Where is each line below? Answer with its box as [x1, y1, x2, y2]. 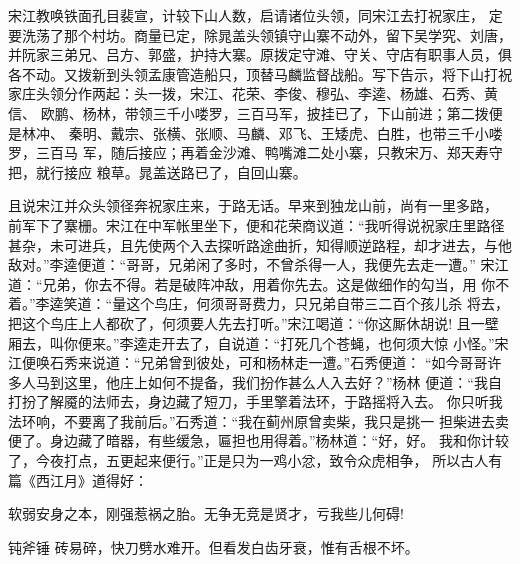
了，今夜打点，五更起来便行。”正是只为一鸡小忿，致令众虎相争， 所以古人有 [8, 450, 503, 471]
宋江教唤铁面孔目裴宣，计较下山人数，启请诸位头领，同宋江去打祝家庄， [8, 5, 484, 25]
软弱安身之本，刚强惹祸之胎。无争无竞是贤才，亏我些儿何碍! [8, 503, 404, 524]
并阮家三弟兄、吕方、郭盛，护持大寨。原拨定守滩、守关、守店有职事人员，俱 [8, 44, 512, 65]
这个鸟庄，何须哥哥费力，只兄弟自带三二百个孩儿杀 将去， [126, 293, 509, 314]
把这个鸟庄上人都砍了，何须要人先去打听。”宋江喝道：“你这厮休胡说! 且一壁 [8, 312, 499, 333]
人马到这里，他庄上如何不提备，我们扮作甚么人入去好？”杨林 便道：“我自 [21, 371, 502, 392]
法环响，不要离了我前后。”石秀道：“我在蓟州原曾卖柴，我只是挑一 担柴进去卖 [8, 410, 509, 431]
